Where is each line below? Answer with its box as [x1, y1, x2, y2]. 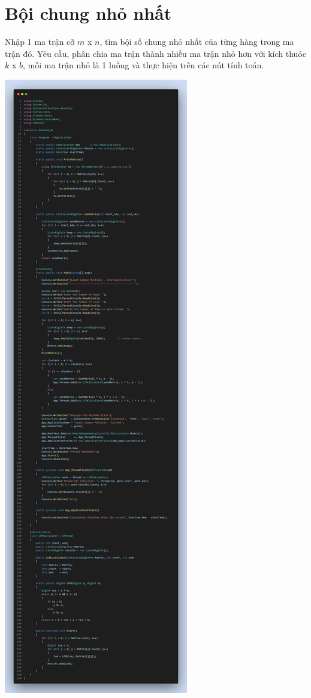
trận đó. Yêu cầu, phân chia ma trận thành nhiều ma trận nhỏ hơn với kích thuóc [5, 47, 307, 59]
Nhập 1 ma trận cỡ [5, 35, 75, 48]
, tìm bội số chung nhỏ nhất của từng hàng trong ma [99, 35, 294, 48]
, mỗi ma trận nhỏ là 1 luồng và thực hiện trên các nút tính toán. [23, 59, 264, 71]
